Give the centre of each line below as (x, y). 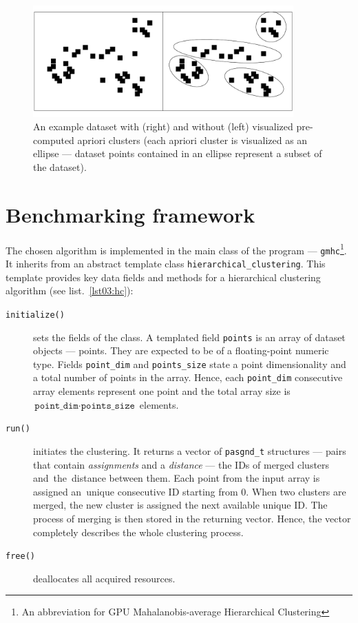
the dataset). (60, 167)
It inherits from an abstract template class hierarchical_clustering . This (166, 264)
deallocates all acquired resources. (104, 578)
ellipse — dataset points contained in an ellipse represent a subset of (178, 153)
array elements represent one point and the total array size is (162, 391)
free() (20, 556)
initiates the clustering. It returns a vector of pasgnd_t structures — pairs (190, 450)
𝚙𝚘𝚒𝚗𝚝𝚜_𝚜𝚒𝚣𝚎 (108, 406)
